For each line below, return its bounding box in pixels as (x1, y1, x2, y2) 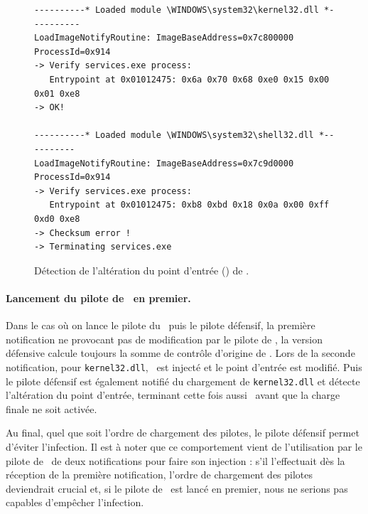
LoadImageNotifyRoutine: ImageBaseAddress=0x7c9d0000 (34, 158, 294, 168)
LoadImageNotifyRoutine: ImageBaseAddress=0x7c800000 (34, 33, 294, 43)
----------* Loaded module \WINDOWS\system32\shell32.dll (34, 130, 314, 141)
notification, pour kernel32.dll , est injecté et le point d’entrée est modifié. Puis (6, 359, 362, 374)
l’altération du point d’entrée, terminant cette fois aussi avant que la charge (6, 387, 340, 402)
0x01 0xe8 (34, 88, 80, 99)
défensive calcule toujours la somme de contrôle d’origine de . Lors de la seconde (6, 346, 355, 360)
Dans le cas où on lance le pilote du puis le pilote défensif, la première (6, 318, 315, 333)
